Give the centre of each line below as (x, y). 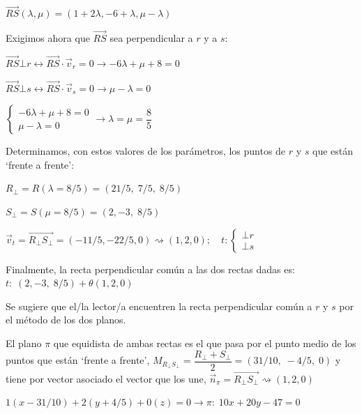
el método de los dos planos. (66, 320)
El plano (24, 343)
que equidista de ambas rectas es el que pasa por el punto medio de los (205, 343)
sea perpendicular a (151, 38)
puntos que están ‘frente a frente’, (78, 360)
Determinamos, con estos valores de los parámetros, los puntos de (146, 151)
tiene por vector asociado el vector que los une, (106, 378)
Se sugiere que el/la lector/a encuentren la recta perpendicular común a (159, 306)
